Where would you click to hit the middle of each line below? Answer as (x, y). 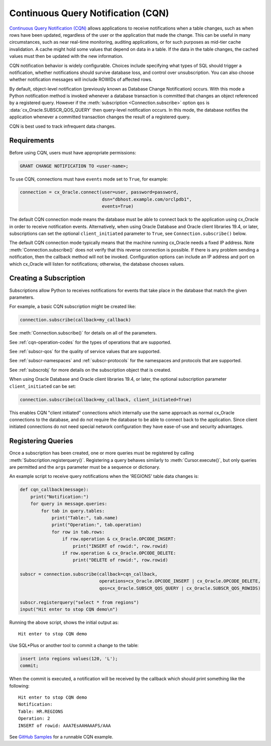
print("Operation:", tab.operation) (97, 525)
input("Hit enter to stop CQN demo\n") (69, 609)
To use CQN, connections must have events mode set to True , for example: (89, 179)
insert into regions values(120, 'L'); (69, 658)
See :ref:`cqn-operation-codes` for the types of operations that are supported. (90, 342)
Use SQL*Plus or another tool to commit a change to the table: (74, 645)
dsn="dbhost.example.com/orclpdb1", (147, 199)
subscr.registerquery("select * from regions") (79, 602)
